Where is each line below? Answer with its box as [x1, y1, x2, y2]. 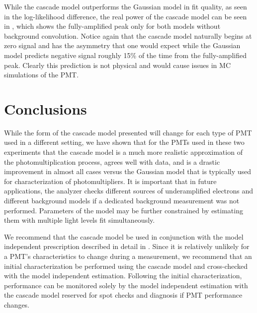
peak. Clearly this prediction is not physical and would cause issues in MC [4, 60, 231, 70]
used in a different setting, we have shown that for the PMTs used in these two [4, 137, 245, 147]
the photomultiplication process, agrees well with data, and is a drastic [4, 156, 220, 167]
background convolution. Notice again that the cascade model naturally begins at [4, 30, 252, 41]
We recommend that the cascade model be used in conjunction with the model [4, 231, 244, 242]
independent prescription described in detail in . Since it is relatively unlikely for [4, 241, 250, 251]
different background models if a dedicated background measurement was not [4, 195, 240, 206]
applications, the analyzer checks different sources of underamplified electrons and [4, 186, 254, 196]
